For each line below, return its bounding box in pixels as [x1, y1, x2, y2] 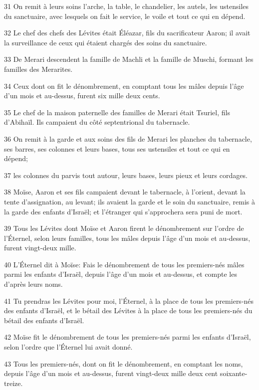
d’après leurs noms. [4, 279, 63, 289]
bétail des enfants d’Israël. [4, 315, 84, 325]
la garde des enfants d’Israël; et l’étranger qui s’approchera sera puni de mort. [4, 206, 243, 216]
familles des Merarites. [4, 63, 73, 74]
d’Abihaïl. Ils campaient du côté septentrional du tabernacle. [4, 117, 190, 127]
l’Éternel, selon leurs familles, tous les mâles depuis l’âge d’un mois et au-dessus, [4, 232, 251, 243]
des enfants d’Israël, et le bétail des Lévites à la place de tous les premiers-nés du [4, 305, 253, 316]
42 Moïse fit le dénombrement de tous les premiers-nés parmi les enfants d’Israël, [4, 332, 251, 342]
